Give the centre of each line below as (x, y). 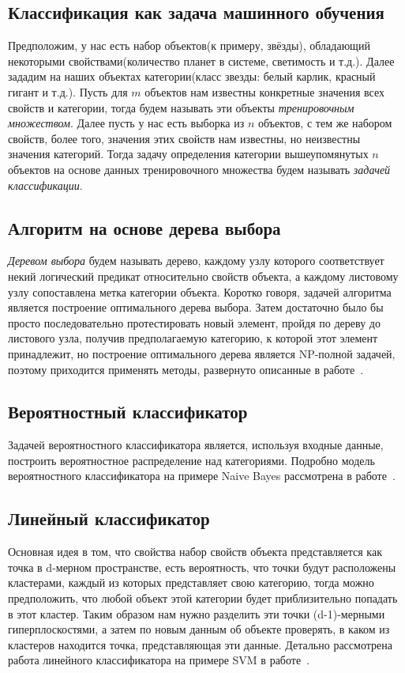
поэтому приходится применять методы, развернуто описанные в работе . (186, 369)
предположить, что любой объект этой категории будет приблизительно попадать (203, 598)
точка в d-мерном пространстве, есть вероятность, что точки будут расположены (202, 567)
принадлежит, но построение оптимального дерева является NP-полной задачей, (202, 353)
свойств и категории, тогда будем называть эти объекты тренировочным (181, 107)
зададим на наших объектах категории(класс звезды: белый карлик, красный (192, 76)
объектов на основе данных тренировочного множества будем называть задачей (199, 169)
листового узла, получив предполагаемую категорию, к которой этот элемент (193, 338)
